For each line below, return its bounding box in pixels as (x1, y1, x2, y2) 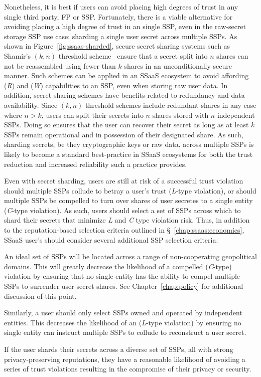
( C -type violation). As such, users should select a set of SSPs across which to (4, 205, 241, 215)
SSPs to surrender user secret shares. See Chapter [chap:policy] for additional (4, 281, 243, 291)
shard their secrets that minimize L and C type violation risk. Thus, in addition (4, 215, 250, 225)
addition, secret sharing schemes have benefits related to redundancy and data (4, 90, 245, 100)
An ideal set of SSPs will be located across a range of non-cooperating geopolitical (4, 251, 257, 262)
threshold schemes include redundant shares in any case (85, 99, 256, 110)
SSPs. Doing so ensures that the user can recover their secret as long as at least (4, 119, 249, 130)
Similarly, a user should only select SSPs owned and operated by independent (4, 307, 242, 318)
